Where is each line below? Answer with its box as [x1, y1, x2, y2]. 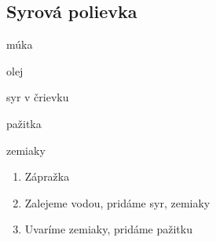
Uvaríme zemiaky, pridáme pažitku [24, 221, 192, 237]
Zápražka [24, 168, 70, 185]
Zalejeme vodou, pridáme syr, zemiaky [24, 194, 211, 211]
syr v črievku [6, 89, 69, 105]
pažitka [6, 115, 42, 131]
